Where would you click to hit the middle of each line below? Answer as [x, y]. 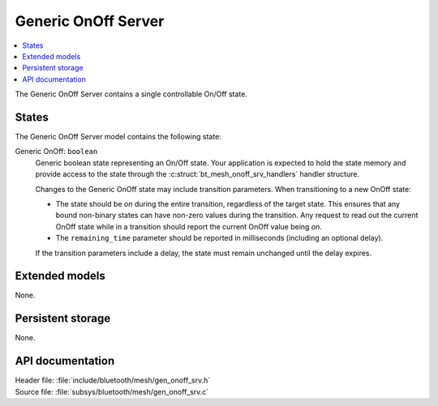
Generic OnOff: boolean [56, 152]
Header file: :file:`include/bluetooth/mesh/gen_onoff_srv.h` [113, 380]
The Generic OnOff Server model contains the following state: [118, 137]
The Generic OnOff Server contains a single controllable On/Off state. [131, 94]
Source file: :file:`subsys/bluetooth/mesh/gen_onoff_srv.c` [112, 391]
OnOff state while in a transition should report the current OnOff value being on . [189, 226]
